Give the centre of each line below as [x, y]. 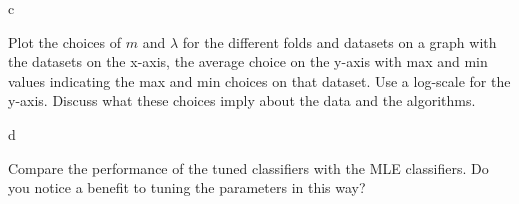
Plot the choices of [65, 41]
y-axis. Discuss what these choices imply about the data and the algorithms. [242, 100]
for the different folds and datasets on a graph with [339, 41]
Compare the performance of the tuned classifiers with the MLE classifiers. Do [248, 167]
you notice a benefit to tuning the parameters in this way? [187, 187]
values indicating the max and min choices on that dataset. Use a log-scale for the [259, 80]
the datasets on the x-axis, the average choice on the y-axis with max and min [248, 61]
